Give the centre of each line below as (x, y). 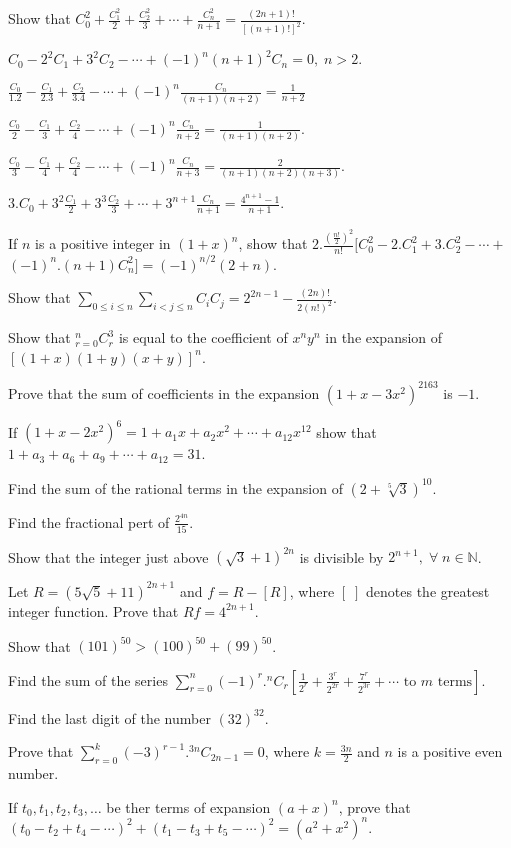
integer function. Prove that (93, 610)
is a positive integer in (103, 243)
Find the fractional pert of (89, 521)
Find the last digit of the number (109, 717)
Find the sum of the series (88, 679)
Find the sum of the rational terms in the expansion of (175, 487)
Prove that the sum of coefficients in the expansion (164, 392)
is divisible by (341, 556)
